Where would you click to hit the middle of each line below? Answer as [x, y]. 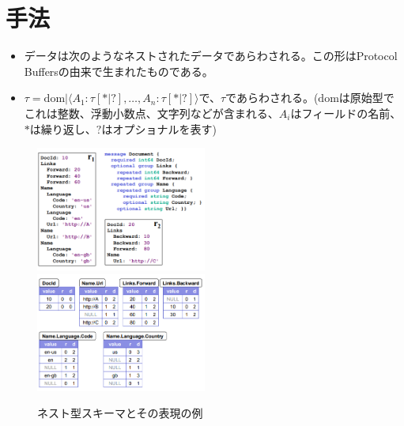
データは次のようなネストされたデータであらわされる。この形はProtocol [211, 56]
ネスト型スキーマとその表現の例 [120, 413]
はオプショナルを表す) [159, 128]
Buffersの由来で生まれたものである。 [119, 71]
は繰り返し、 [63, 128]
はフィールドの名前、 [346, 113]
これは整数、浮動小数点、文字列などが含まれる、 [151, 113]
